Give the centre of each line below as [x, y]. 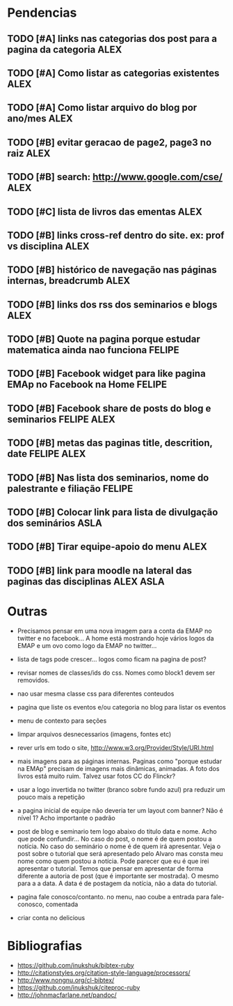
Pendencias [42, 13]
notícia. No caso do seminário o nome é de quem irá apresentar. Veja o [119, 846]
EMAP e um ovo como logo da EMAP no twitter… [87, 645]
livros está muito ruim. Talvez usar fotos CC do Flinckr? [96, 776]
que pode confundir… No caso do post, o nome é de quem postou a [114, 839]
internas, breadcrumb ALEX [69, 281]
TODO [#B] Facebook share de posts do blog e [109, 408]
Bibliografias [45, 946]
